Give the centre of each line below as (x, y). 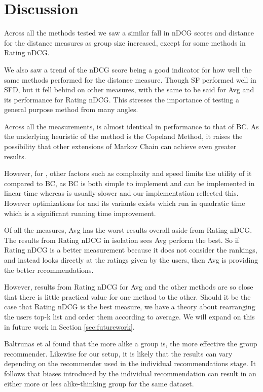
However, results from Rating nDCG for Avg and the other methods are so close (129, 287)
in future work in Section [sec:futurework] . (69, 326)
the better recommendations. (49, 270)
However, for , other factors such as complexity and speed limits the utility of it (128, 173)
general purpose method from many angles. (71, 109)
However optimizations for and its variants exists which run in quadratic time (125, 203)
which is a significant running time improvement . (80, 213)
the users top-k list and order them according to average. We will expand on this (129, 316)
